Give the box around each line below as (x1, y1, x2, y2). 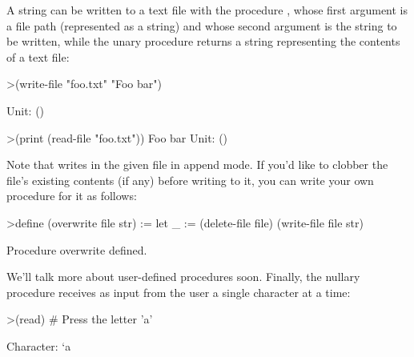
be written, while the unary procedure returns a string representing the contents (6, 33, 400, 50)
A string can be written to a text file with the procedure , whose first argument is (6, 2, 408, 18)
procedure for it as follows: (6, 187, 137, 204)
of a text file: (6, 48, 70, 65)
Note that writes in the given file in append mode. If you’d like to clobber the (6, 156, 388, 173)
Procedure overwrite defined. (6, 241, 147, 258)
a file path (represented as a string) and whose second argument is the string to (6, 17, 397, 34)
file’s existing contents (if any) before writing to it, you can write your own (6, 171, 374, 188)
